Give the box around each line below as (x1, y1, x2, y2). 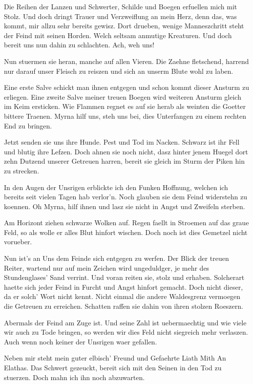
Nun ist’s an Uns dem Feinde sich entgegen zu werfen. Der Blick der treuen (4, 253, 229, 263)
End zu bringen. (4, 120, 52, 130)
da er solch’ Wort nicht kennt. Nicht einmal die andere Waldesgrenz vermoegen (4, 291, 241, 301)
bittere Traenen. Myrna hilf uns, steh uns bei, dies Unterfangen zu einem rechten (4, 110, 246, 121)
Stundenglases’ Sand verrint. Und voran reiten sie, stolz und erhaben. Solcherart (4, 272, 245, 282)
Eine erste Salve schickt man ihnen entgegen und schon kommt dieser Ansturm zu (4, 82, 249, 92)
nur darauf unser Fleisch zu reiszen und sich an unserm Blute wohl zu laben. (4, 65, 233, 76)
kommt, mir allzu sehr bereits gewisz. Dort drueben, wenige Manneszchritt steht (4, 21, 244, 31)
